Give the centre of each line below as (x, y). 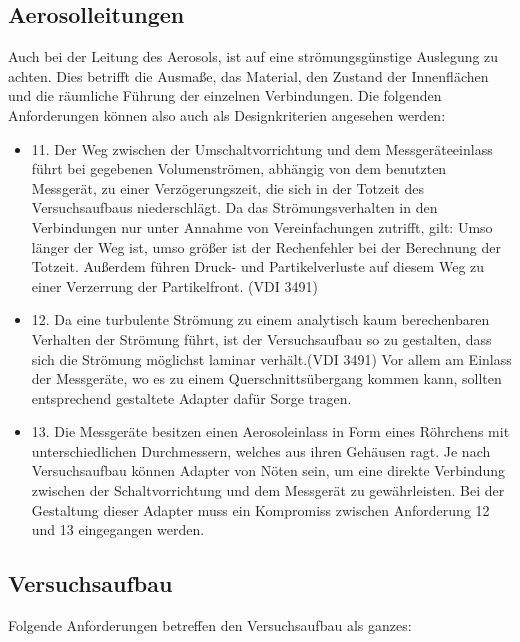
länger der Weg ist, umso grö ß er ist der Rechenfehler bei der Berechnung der (266, 246)
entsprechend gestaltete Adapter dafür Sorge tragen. (191, 397)
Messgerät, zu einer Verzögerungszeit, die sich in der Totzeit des (227, 187)
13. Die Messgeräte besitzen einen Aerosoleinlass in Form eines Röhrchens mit (270, 431)
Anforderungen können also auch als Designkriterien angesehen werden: (227, 114)
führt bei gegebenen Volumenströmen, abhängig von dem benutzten (239, 168)
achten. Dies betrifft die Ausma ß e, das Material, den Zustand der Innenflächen (248, 75)
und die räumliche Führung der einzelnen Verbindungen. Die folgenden (225, 95)
